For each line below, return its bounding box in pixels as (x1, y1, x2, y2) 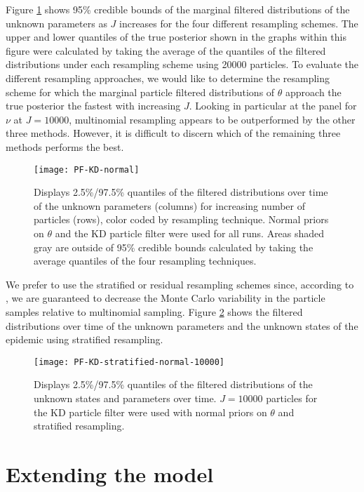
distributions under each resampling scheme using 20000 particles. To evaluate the (6, 57, 359, 72)
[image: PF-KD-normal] (34, 164, 140, 175)
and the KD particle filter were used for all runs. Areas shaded (55, 225, 325, 240)
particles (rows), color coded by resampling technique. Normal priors (34, 212, 329, 227)
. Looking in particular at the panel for (189, 98, 357, 113)
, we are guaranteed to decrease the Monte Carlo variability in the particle (6, 291, 325, 305)
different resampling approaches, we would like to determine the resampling (6, 70, 330, 85)
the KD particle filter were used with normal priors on (34, 404, 267, 419)
